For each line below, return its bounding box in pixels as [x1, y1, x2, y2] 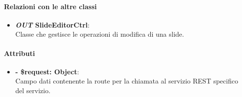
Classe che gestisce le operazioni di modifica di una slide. [15, 29, 184, 39]
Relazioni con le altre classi [4, 1, 97, 11]
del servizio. [15, 85, 50, 95]
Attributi [4, 48, 35, 58]
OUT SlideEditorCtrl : [15, 19, 90, 29]
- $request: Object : [15, 66, 79, 76]
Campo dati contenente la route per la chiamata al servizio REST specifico [15, 76, 238, 86]
